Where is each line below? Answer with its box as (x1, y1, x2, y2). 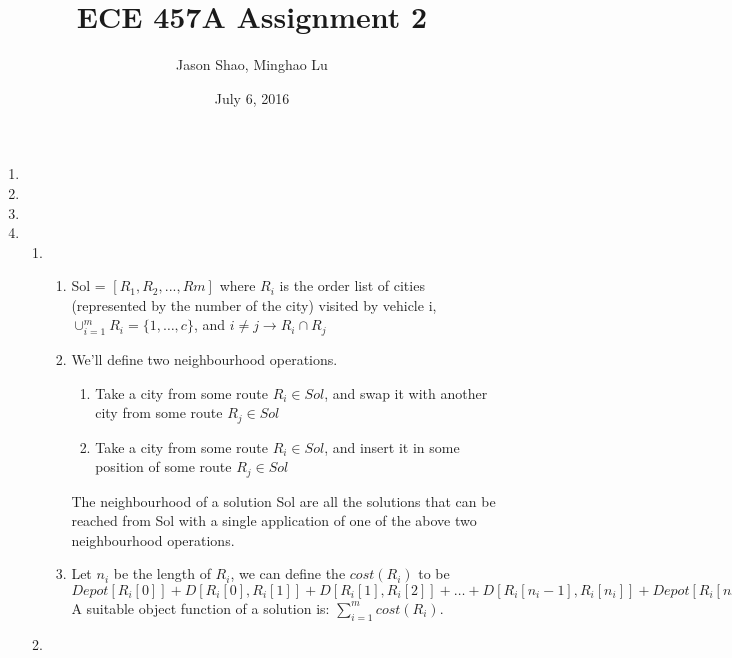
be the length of (113, 563, 211, 584)
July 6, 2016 (214, 87, 290, 108)
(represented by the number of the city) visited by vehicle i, (71, 294, 437, 315)
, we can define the (230, 563, 346, 584)
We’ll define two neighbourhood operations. (71, 348, 338, 369)
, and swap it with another (324, 382, 488, 403)
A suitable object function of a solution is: (71, 597, 330, 618)
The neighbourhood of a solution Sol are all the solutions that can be (71, 490, 496, 511)
